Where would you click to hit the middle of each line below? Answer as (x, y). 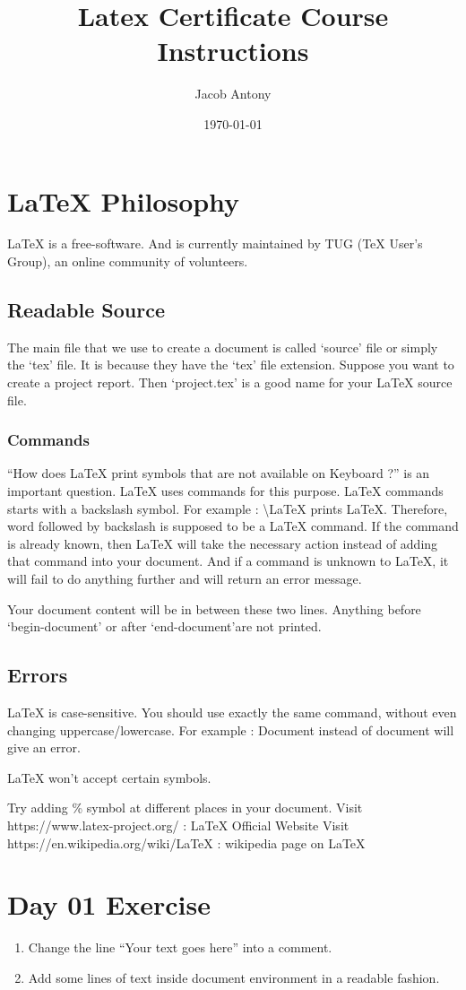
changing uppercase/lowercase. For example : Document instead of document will (231, 729)
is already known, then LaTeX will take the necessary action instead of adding (223, 543)
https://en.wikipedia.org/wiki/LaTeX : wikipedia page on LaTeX (186, 842)
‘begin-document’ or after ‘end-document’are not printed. (164, 626)
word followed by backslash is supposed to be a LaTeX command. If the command (233, 526)
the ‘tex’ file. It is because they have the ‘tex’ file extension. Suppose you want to (231, 365)
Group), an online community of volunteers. (128, 261)
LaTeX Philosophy (124, 200)
